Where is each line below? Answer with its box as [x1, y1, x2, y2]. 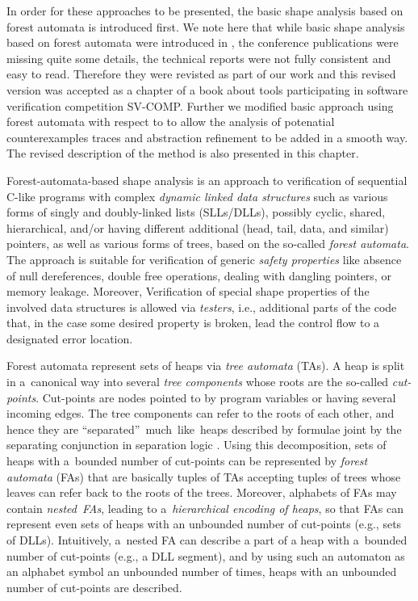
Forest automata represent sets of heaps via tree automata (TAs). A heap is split [6, 357, 405, 374]
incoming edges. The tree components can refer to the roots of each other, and [6, 405, 395, 422]
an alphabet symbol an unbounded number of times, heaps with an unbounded [6, 563, 397, 580]
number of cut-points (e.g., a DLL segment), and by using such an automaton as [6, 547, 405, 564]
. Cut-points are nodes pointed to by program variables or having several [36, 389, 396, 406]
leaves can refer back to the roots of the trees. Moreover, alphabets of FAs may [6, 484, 397, 501]
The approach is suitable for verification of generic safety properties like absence [6, 250, 402, 267]
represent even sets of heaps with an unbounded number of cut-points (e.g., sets [6, 515, 402, 532]
